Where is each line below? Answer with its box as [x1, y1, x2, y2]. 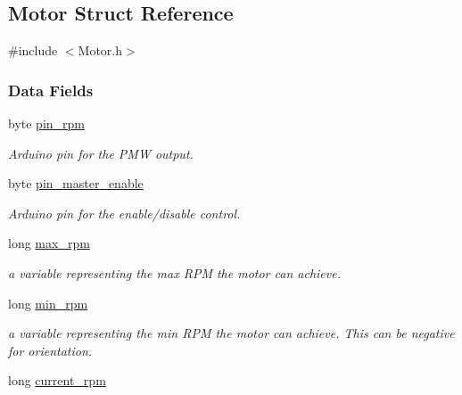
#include [8, 41, 58, 60]
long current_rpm [8, 371, 106, 390]
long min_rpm [8, 293, 88, 312]
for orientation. [8, 341, 93, 359]
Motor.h [78, 41, 123, 60]
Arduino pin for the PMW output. [8, 144, 194, 162]
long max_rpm [8, 234, 90, 252]
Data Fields [8, 78, 94, 101]
